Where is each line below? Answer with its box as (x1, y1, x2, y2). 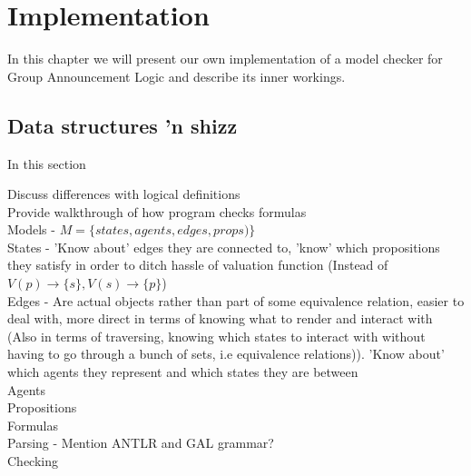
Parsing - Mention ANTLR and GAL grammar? (7, 433, 274, 452)
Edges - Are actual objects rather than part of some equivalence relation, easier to (7, 291, 465, 310)
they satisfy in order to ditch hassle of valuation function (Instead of (7, 255, 388, 274)
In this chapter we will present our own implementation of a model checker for (7, 49, 443, 68)
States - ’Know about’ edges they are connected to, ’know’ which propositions (7, 237, 440, 256)
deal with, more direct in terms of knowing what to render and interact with (7, 309, 433, 328)
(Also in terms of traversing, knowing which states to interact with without (7, 326, 426, 345)
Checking (7, 451, 58, 471)
